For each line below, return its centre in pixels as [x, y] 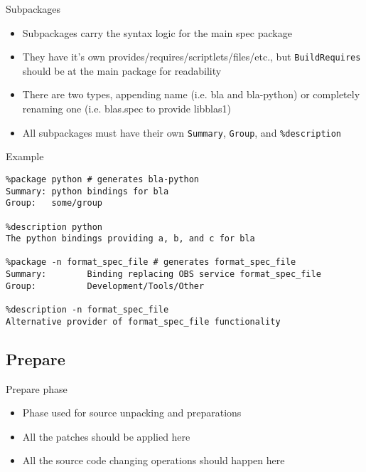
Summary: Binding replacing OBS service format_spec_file [163, 274]
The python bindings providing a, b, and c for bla [130, 239]
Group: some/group [54, 203]
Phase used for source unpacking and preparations [132, 413]
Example [25, 156]
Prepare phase [37, 388]
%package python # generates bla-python [103, 179]
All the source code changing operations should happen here [154, 460]
